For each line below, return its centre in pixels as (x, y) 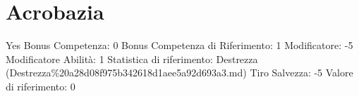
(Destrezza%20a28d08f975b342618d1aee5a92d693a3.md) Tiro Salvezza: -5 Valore (179, 73)
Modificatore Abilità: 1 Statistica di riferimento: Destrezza (132, 59)
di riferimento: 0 (41, 86)
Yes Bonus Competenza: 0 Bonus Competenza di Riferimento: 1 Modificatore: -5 (179, 45)
